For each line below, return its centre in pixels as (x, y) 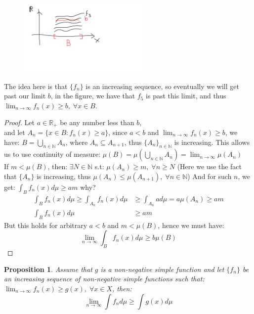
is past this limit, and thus (186, 96)
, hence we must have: (191, 225)
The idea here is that (36, 86)
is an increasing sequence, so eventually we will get (162, 86)
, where (77, 142)
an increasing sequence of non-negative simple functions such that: (104, 279)
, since (118, 132)
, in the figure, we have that (93, 96)
